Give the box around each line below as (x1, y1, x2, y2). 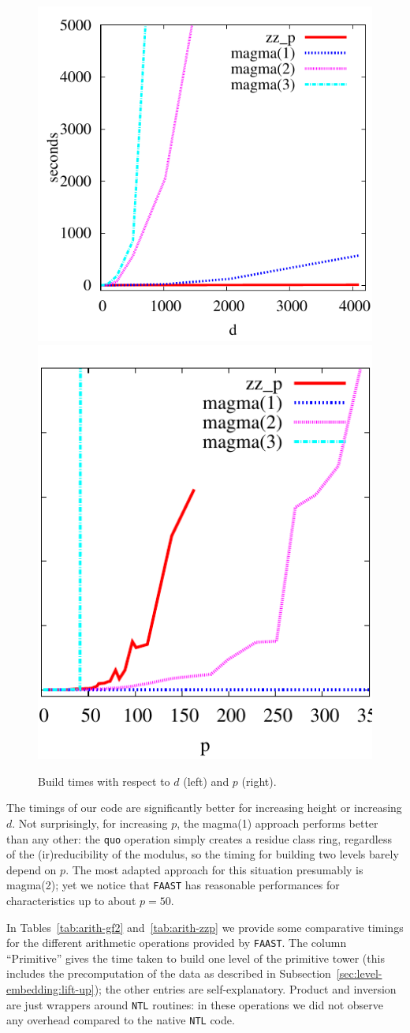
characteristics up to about (6, 892, 136, 909)
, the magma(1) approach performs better (177, 814, 378, 831)
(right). (241, 772, 277, 789)
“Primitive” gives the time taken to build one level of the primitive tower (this (6, 949, 385, 966)
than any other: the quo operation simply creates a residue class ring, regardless (6, 830, 392, 847)
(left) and (183, 772, 229, 789)
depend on (6, 861, 57, 877)
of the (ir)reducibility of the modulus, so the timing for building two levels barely (6, 846, 399, 862)
